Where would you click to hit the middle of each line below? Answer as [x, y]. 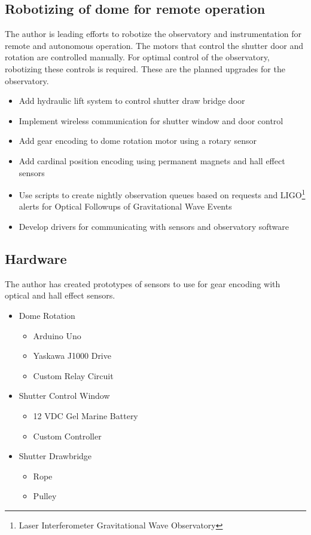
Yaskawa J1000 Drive [72, 356]
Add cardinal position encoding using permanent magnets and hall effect [152, 160]
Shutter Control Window [64, 396]
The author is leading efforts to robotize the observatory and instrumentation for [153, 34]
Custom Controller [67, 436]
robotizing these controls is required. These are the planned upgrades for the [145, 68]
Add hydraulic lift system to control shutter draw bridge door [132, 101]
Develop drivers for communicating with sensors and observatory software [154, 226]
